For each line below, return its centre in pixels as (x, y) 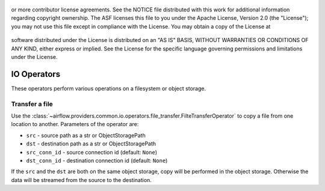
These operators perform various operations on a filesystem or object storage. (109, 88)
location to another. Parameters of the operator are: (75, 124)
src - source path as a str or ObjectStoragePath (86, 135)
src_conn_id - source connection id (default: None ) (92, 152)
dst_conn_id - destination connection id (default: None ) (97, 160)
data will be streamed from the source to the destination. (81, 180)
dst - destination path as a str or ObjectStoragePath (91, 144)
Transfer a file (32, 104)
